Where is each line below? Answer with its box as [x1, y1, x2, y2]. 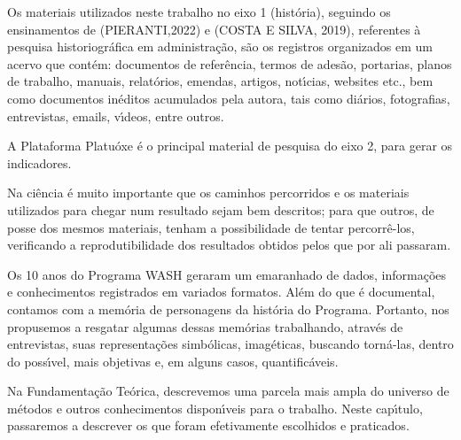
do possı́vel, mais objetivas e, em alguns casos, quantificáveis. [7, 351, 339, 370]
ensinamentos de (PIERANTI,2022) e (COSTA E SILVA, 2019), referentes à [7, 19, 421, 38]
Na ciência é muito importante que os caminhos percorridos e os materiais [7, 183, 410, 202]
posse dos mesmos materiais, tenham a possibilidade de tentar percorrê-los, [7, 218, 415, 236]
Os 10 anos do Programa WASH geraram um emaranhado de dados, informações [7, 265, 447, 283]
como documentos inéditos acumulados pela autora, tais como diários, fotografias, [7, 89, 450, 107]
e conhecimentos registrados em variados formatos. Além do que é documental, [7, 282, 435, 301]
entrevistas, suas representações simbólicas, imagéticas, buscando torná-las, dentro [7, 335, 454, 353]
